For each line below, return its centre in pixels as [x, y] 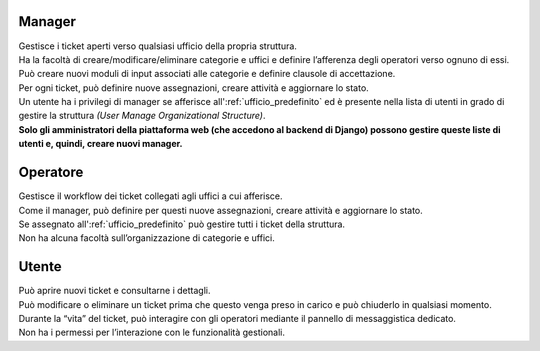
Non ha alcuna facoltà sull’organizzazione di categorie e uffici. [146, 238]
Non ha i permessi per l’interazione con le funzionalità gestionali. [151, 332]
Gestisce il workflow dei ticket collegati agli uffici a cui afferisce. [151, 196]
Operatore [51, 172]
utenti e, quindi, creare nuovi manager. [101, 144]
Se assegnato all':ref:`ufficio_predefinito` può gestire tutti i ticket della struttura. [181, 224]
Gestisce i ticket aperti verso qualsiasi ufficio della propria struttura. [157, 46]
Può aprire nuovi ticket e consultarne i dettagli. [114, 291]
